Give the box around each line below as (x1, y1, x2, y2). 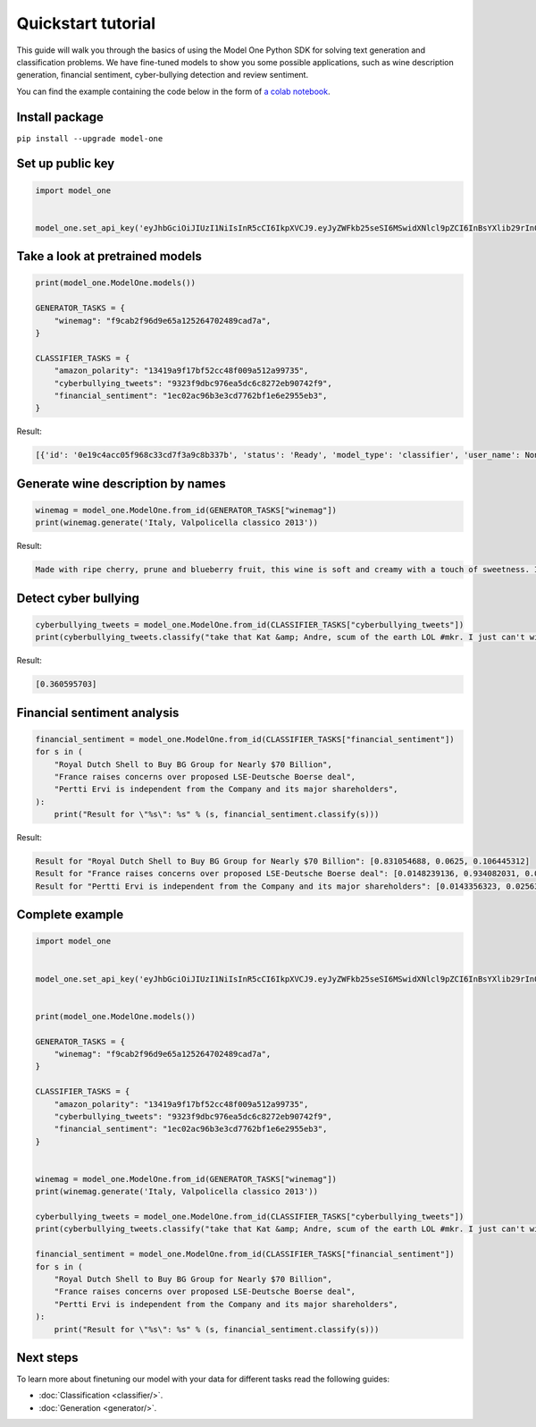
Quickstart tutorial (16, 13, 156, 33)
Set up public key (16, 156, 115, 172)
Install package (16, 109, 105, 124)
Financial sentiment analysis (16, 705, 180, 720)
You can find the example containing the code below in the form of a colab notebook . (16, 86, 331, 97)
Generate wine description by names (16, 476, 227, 491)
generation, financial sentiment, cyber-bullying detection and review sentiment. (16, 70, 308, 80)
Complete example (16, 908, 124, 923)
